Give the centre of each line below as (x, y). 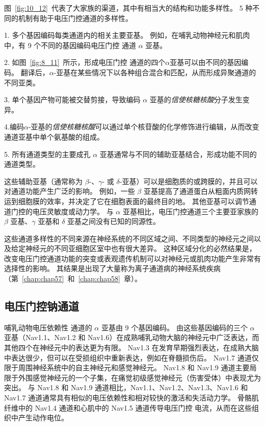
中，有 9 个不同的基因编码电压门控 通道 (70, 45)
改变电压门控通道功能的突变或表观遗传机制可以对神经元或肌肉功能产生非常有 (132, 258)
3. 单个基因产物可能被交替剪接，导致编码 (72, 99)
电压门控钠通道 (42, 306)
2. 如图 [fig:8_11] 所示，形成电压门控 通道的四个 (85, 62)
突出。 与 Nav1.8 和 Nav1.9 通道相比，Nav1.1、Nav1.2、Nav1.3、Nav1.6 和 (126, 387)
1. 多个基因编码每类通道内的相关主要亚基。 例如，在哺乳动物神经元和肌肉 (127, 35)
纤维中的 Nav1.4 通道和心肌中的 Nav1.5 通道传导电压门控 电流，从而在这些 (128, 407)
